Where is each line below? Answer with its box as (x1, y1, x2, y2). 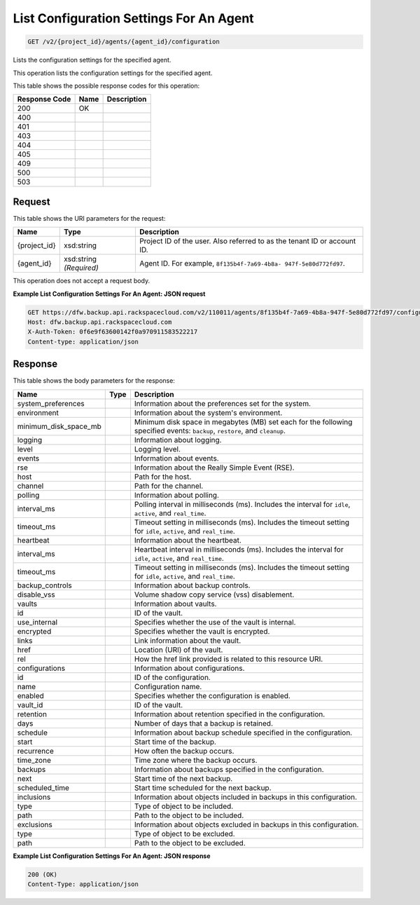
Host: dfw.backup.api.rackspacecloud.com (27, 318, 172, 326)
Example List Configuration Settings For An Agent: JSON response (13, 852, 211, 860)
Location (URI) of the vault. (134, 645, 223, 655)
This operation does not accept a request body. (13, 277, 150, 285)
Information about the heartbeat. (134, 535, 241, 545)
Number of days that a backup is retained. (134, 719, 273, 728)
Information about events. (134, 453, 220, 463)
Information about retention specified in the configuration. (134, 709, 325, 719)
